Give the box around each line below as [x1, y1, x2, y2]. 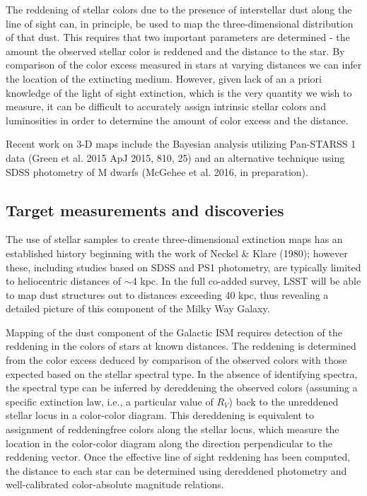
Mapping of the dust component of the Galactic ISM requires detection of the [6, 324, 342, 339]
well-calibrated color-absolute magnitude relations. [6, 477, 224, 492]
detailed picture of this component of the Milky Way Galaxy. [6, 301, 270, 316]
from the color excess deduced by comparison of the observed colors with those [6, 353, 347, 367]
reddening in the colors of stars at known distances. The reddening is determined [6, 338, 356, 353]
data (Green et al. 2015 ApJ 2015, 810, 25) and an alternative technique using [6, 150, 345, 165]
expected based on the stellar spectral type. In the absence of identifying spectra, [6, 366, 358, 381]
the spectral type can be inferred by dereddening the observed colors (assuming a [6, 380, 358, 395]
